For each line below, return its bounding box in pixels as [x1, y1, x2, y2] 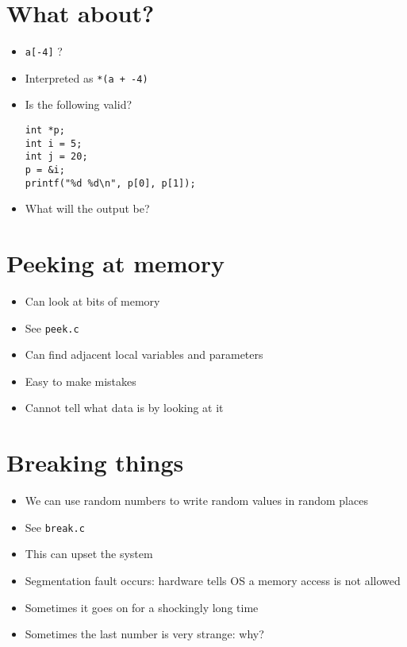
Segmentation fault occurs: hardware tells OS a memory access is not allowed [25, 572, 401, 589]
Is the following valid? [25, 96, 132, 113]
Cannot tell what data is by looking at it [25, 399, 224, 416]
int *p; [25, 125, 65, 137]
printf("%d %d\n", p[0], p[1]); [25, 177, 196, 189]
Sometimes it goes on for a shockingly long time [25, 599, 259, 615]
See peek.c [25, 319, 79, 336]
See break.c [25, 518, 85, 535]
